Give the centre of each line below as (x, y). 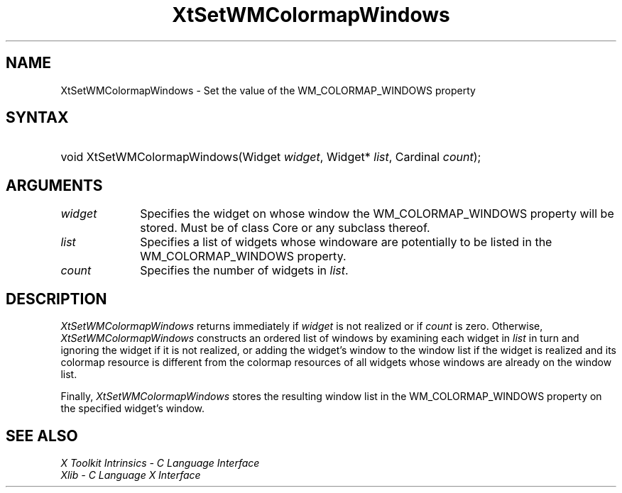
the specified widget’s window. (133, 409)
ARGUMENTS (54, 185)
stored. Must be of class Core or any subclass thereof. (285, 228)
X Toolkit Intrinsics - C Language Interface (160, 462)
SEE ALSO (42, 436)
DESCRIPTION (56, 299)
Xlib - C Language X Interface (131, 475)
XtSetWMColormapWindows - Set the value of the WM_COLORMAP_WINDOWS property (268, 90)
